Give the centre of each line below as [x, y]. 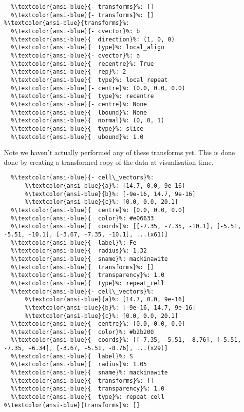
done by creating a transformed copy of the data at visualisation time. [109, 162]
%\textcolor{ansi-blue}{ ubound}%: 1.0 [77, 137]
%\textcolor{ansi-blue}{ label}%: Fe [74, 243]
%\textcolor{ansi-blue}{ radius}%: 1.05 [79, 364]
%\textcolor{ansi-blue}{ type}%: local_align [88, 48]
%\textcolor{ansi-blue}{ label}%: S [72, 356]
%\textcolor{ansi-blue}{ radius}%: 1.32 [79, 251]
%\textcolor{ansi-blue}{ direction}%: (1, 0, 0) [93, 39]
